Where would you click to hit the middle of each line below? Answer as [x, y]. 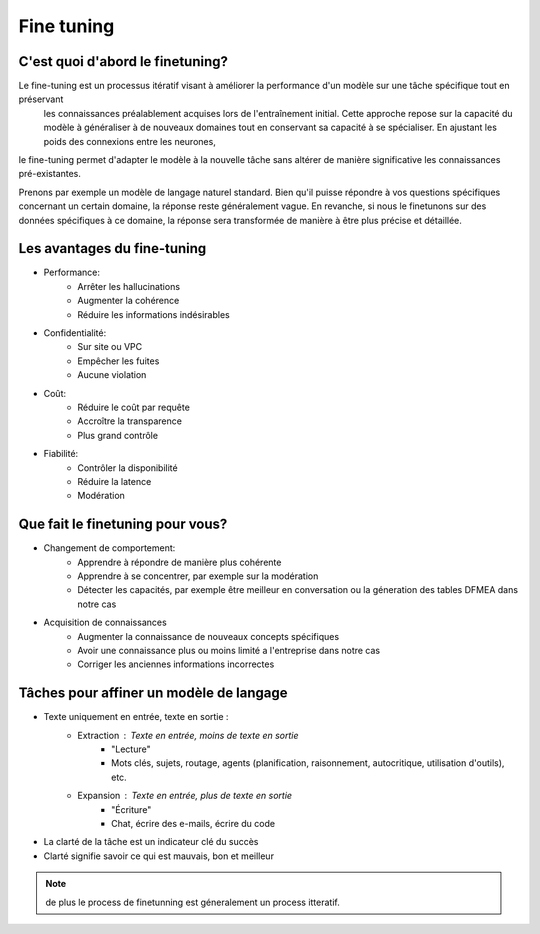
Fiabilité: [61, 454]
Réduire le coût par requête [133, 407]
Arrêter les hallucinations [128, 286]
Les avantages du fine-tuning [112, 248]
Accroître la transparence [129, 421]
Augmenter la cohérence [128, 301]
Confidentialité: [75, 333]
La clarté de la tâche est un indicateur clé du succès [151, 842]
